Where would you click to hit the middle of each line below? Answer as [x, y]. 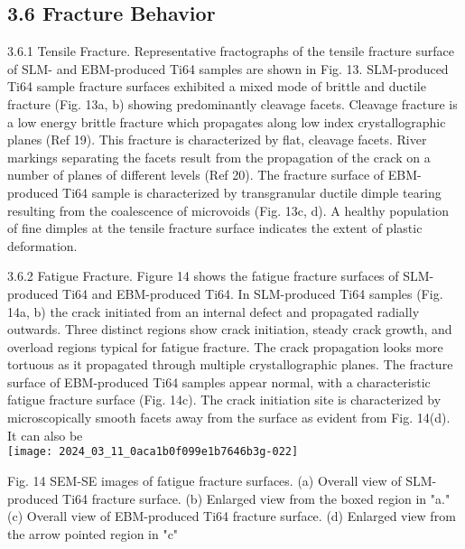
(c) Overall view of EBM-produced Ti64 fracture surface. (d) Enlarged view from [232, 516]
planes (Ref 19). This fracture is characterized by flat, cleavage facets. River [217, 140]
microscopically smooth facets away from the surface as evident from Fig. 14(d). [229, 418]
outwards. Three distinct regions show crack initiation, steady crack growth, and [230, 329]
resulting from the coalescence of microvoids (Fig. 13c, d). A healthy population [228, 210]
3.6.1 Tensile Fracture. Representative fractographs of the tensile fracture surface [231, 51]
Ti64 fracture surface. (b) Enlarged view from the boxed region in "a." [256, 498]
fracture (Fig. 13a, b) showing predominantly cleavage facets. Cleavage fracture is [232, 103]
